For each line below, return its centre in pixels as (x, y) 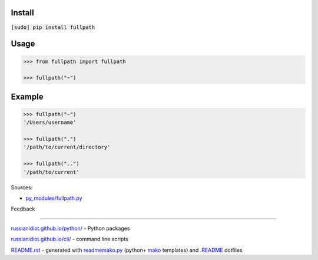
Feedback (23, 209)
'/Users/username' (50, 123)
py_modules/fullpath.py (54, 198)
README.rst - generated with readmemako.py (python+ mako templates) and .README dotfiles (127, 250)
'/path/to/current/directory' (67, 147)
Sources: (22, 187)
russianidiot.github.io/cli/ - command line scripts (70, 239)
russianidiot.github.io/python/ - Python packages (70, 228)
